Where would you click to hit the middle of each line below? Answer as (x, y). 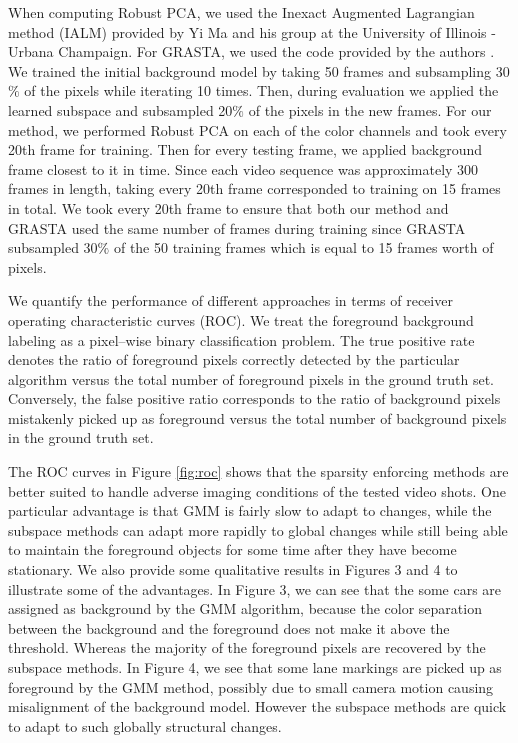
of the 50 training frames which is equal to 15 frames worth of (303, 247)
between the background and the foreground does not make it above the (229, 627)
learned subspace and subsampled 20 (120, 109)
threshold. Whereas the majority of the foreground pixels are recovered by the (247, 647)
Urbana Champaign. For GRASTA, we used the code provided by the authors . (251, 51)
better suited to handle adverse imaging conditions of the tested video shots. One (257, 490)
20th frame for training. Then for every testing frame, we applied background (245, 149)
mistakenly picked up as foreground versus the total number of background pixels (257, 417)
